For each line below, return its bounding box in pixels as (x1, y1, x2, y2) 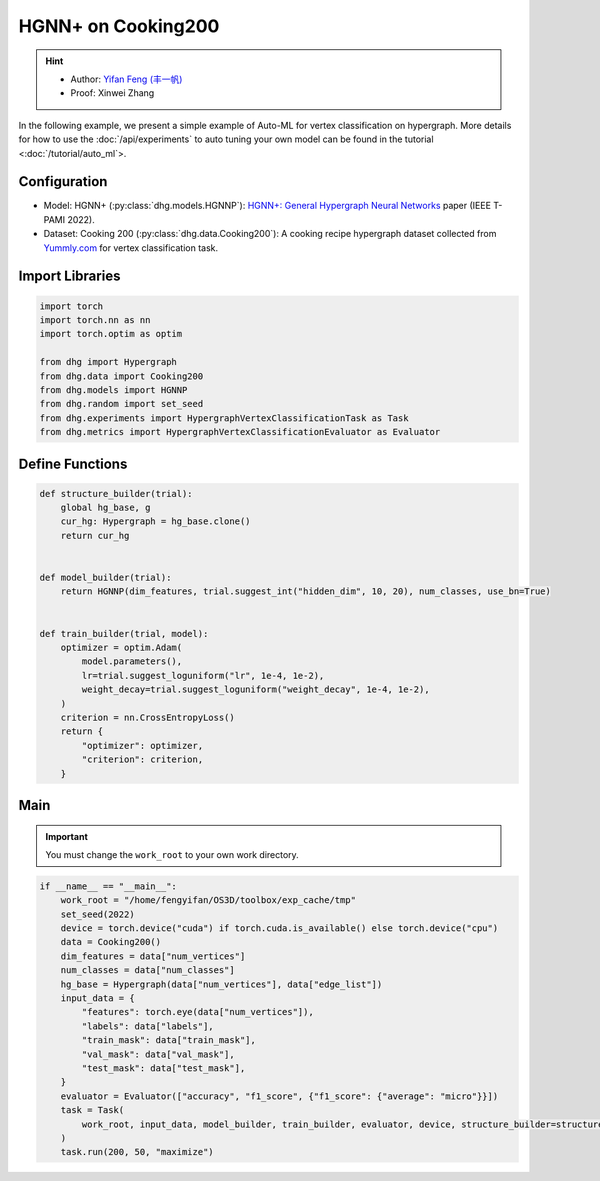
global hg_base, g (60, 502, 151, 514)
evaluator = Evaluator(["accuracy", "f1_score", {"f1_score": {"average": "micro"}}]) (60, 1090, 499, 1102)
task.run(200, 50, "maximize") (60, 1146, 214, 1158)
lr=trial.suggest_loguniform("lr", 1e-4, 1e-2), (81, 670, 325, 681)
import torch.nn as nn (39, 314, 151, 325)
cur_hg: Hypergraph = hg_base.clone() (60, 516, 251, 527)
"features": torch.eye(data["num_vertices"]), (81, 1006, 314, 1018)
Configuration (18, 173, 108, 190)
